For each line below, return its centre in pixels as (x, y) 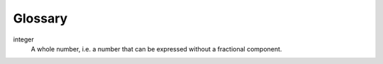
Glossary (40, 18)
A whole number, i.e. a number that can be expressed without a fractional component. (156, 49)
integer (24, 39)
